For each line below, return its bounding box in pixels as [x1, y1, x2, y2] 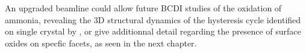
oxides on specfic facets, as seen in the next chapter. [5, 36, 197, 49]
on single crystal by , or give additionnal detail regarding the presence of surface [5, 25, 301, 38]
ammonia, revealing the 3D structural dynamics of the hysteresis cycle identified [5, 13, 301, 26]
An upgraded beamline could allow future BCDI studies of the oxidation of [5, 2, 282, 14]
